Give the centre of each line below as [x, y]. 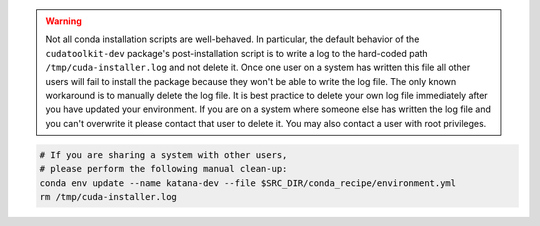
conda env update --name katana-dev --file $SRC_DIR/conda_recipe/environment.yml [248, 183]
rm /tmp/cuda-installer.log [108, 196]
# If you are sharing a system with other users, [163, 154]
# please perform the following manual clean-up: [163, 169]
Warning [63, 21]
